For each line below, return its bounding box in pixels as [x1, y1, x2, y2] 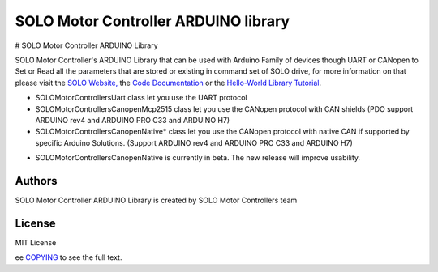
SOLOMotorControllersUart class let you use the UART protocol [35, 93, 247, 103]
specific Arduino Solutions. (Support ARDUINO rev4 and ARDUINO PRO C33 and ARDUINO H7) [35, 138, 353, 147]
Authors [15, 174, 58, 188]
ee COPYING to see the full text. [15, 253, 122, 262]
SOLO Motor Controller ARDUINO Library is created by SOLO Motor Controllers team [15, 195, 298, 205]
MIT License [15, 237, 57, 247]
